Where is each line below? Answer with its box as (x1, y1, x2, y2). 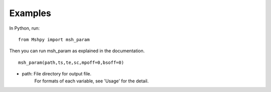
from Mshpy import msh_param (18, 37, 90, 42)
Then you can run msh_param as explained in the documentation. (9, 48, 145, 54)
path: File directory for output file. (22, 71, 91, 77)
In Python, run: (9, 25, 40, 31)
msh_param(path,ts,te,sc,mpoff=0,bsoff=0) (18, 59, 124, 65)
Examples (9, 8, 51, 19)
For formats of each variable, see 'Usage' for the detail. (34, 78, 149, 84)
